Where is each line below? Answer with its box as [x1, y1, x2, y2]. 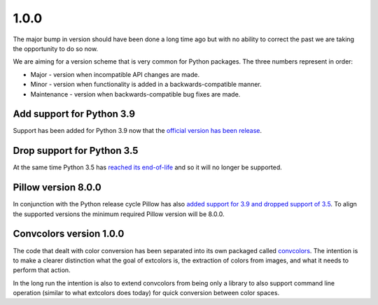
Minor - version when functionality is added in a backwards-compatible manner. [30, 80, 262, 89]
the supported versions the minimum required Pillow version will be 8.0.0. [13, 210, 225, 218]
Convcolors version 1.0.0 [13, 228, 125, 240]
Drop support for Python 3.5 [13, 145, 139, 157]
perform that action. [13, 266, 71, 274]
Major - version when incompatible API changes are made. [30, 70, 199, 78]
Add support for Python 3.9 [13, 108, 136, 120]
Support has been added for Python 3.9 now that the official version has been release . [13, 127, 262, 135]
